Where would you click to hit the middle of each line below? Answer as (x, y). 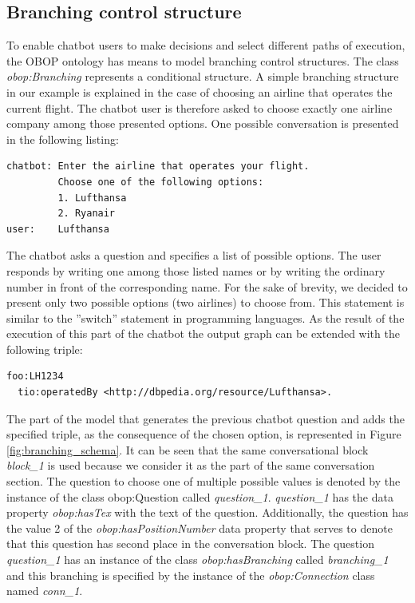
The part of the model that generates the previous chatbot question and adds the (206, 418)
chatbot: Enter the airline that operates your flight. (158, 167)
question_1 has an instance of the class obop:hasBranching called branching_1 (198, 559)
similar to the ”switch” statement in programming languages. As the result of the (206, 317)
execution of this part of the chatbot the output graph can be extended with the (203, 333)
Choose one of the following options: (161, 182)
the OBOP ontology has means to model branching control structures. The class (203, 60)
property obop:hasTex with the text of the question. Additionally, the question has (207, 512)
